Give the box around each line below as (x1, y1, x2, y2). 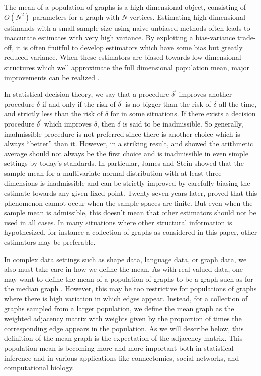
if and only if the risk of (42, 98, 116, 109)
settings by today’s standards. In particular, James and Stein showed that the (4, 158, 244, 168)
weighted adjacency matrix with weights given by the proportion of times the (4, 313, 242, 324)
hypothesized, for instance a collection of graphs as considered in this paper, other (4, 227, 257, 237)
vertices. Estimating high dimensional (129, 11, 245, 22)
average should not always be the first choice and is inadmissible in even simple (4, 148, 248, 158)
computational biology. (4, 362, 74, 373)
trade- (237, 32, 256, 43)
